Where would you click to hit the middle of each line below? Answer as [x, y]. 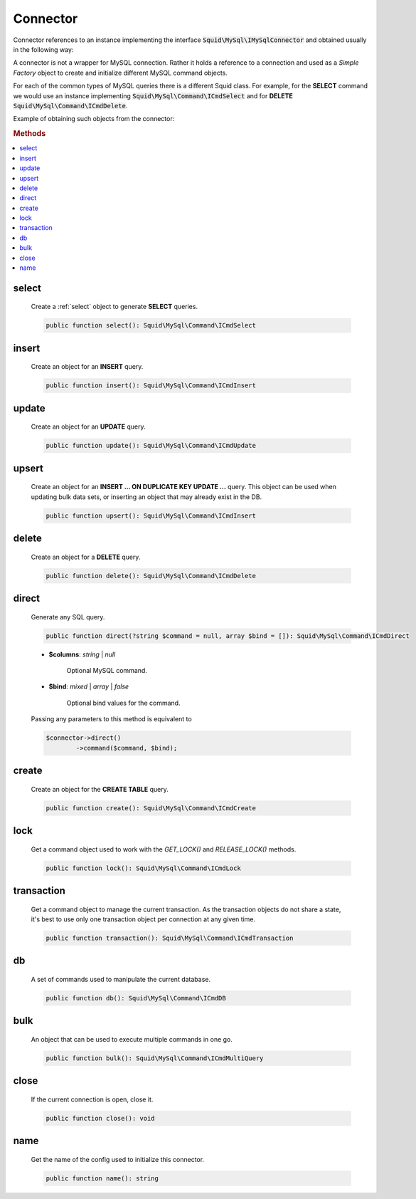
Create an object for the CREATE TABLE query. [100, 789]
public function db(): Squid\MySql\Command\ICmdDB [136, 998]
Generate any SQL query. [68, 617]
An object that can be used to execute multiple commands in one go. [132, 1039]
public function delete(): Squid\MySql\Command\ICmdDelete [151, 576]
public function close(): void [101, 1118]
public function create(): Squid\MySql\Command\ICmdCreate [151, 808]
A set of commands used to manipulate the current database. [121, 979]
